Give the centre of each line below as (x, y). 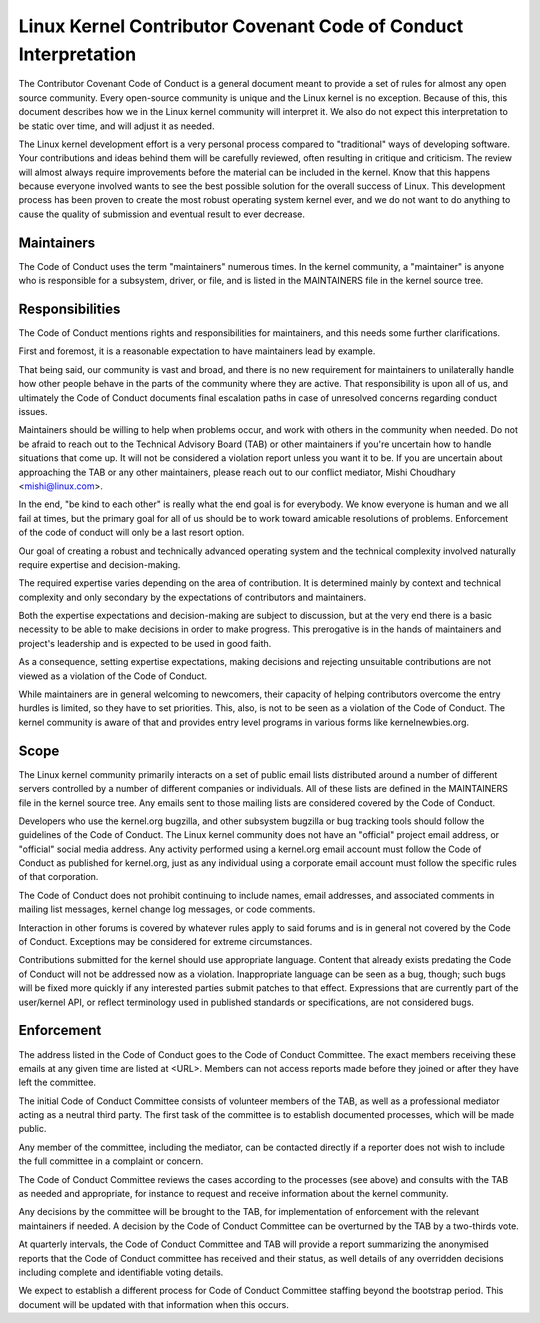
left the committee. (57, 1082)
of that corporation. (58, 877)
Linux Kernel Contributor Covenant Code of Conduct (241, 26)
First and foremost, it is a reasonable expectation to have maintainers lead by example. (197, 351)
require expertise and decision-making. (99, 564)
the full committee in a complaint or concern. (111, 1161)
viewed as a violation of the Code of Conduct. (113, 676)
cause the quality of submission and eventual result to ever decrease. (161, 214)
